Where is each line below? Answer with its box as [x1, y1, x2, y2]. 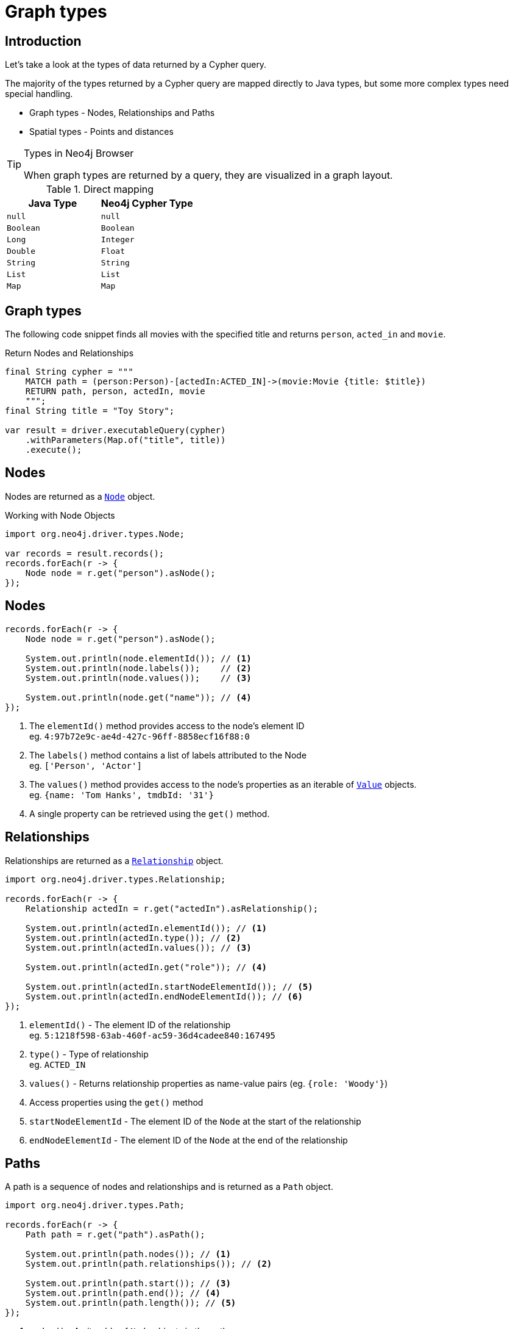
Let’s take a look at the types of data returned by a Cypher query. [5, 59, 267, 70]
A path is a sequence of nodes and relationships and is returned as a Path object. [5, 1181, 333, 1192]
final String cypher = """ [5, 367, 133, 377]
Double [7, 247, 35, 256]
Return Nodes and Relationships [5, 348, 134, 359]
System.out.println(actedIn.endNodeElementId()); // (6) [25, 991, 303, 1001]
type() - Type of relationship [29, 1048, 149, 1059]
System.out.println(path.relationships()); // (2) [25, 1259, 272, 1269]
